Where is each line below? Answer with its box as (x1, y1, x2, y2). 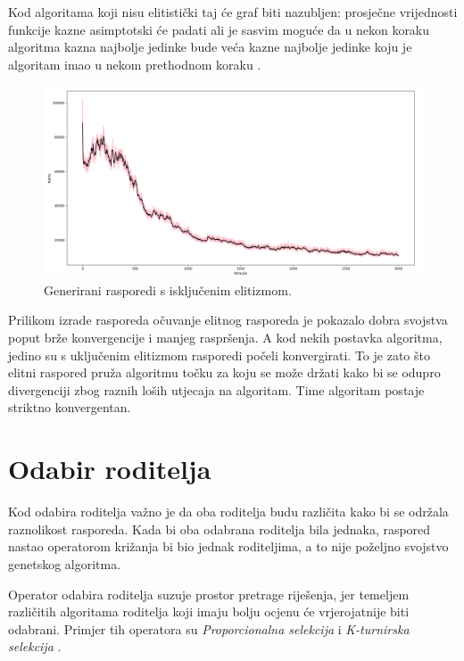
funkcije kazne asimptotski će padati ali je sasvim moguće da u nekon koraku (8, 20, 430, 38)
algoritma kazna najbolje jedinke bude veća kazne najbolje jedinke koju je (8, 37, 412, 56)
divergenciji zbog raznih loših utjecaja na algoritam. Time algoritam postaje (8, 380, 425, 399)
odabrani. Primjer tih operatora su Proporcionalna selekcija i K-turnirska (8, 619, 410, 638)
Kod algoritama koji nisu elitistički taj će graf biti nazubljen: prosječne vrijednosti (8, 3, 458, 21)
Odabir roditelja (8, 450, 211, 487)
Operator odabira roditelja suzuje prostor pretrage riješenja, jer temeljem (8, 584, 410, 603)
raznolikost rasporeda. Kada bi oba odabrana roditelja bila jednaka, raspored (8, 519, 431, 538)
